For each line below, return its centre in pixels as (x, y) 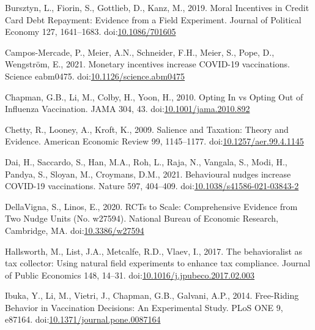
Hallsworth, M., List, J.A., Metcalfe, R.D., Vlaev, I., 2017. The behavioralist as (154, 251)
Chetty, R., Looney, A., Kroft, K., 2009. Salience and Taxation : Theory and (147, 129)
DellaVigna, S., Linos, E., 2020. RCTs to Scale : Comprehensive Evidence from (151, 206)
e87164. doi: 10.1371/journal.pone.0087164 (83, 319)
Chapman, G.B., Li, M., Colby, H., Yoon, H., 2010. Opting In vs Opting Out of (154, 96)
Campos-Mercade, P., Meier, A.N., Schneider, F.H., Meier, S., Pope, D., (140, 52)
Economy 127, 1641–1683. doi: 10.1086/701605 (91, 32)
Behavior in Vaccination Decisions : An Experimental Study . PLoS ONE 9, (144, 307)
